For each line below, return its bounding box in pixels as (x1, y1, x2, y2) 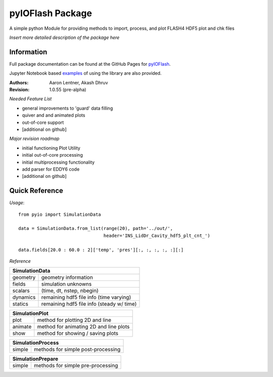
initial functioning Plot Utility (22, 145, 80, 151)
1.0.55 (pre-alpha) (49, 86, 86, 93)
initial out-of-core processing (22, 152, 83, 158)
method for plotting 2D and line (37, 316, 111, 323)
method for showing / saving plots (37, 330, 119, 337)
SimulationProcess (12, 339, 59, 346)
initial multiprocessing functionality (22, 159, 95, 165)
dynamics (12, 294, 36, 301)
